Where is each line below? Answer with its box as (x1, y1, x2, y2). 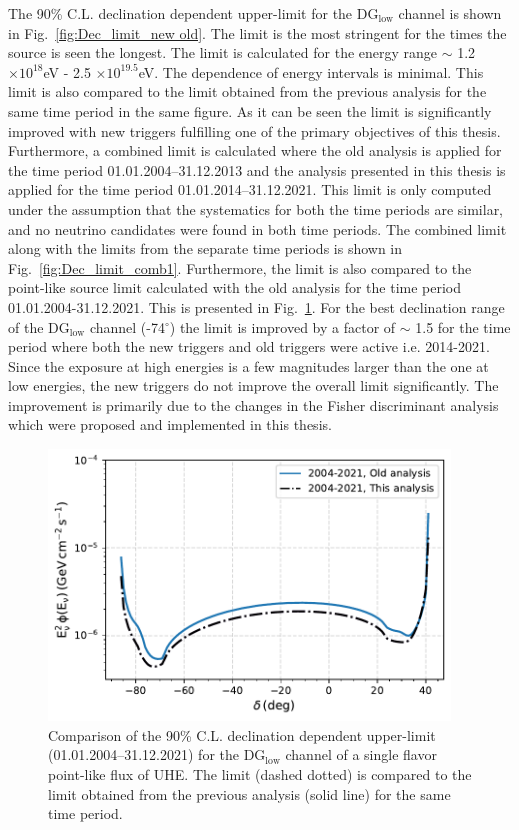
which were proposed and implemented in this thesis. (8, 414, 332, 435)
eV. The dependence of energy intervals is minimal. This (138, 61, 484, 82)
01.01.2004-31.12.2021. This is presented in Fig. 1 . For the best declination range (8, 296, 505, 317)
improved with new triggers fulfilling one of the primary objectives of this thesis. (8, 120, 501, 141)
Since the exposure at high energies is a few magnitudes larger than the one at (8, 355, 489, 376)
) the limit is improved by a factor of (169, 316, 396, 337)
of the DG (8, 316, 70, 337)
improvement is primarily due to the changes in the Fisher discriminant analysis (8, 394, 499, 415)
